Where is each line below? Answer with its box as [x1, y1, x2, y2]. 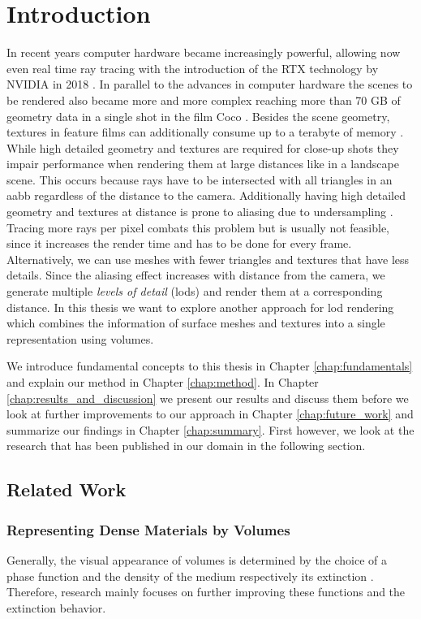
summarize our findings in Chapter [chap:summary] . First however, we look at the [6, 421, 415, 438]
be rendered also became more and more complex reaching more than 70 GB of [6, 91, 401, 108]
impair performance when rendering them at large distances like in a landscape [6, 155, 399, 172]
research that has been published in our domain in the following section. [6, 437, 366, 454]
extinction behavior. [6, 599, 106, 616]
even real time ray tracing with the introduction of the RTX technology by [6, 59, 379, 76]
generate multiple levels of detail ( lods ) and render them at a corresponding [6, 283, 383, 300]
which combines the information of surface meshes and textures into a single [6, 314, 385, 331]
